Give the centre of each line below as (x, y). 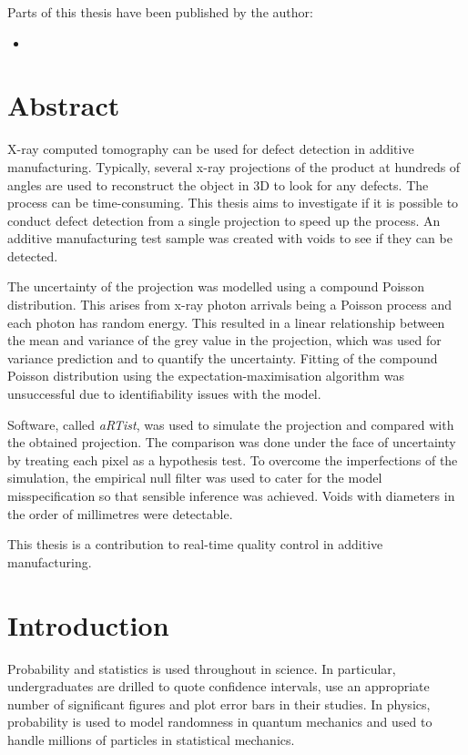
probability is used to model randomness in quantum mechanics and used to (220, 722)
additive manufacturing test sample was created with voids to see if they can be (230, 238)
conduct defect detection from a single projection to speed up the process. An (224, 220)
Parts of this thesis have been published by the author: (160, 12)
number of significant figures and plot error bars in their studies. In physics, (219, 704)
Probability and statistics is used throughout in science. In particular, (202, 668)
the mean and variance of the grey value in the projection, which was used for (224, 340)
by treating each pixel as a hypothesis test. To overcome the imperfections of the (233, 459)
